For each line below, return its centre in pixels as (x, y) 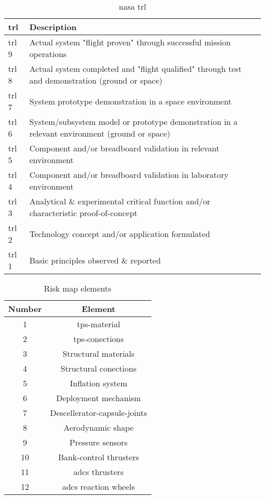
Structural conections (99, 368)
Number (25, 309)
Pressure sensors (99, 442)
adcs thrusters (99, 472)
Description (53, 27)
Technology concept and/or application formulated (120, 233)
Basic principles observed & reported (95, 260)
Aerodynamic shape (99, 427)
